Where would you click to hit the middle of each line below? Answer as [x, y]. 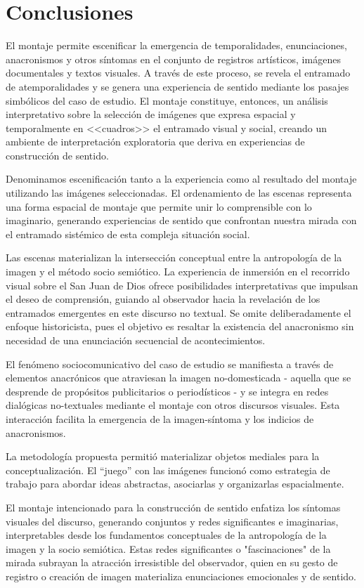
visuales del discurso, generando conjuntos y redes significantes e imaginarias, [172, 521]
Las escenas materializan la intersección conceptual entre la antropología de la [174, 257]
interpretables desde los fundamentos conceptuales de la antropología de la [166, 535]
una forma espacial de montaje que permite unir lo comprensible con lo [159, 206]
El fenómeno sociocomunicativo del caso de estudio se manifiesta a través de [170, 364]
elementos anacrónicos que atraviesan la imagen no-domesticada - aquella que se [178, 378]
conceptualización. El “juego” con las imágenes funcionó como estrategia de [168, 470]
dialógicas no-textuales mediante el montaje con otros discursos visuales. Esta [173, 405]
